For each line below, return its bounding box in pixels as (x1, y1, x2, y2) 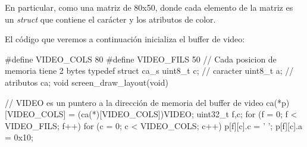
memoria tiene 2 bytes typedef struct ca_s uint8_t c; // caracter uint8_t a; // (5, 64, 294, 77)
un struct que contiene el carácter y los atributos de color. (5, 12, 216, 25)
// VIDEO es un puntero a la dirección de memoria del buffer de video (5, 96, 264, 108)
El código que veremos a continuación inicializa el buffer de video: (5, 33, 245, 45)
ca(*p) (266, 96, 290, 108)
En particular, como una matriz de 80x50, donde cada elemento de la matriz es (5, 1, 293, 13)
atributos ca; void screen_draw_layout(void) (5, 76, 168, 88)
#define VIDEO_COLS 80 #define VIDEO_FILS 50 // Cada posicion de (5, 52, 277, 65)
